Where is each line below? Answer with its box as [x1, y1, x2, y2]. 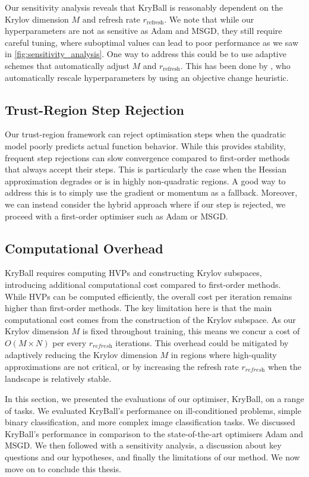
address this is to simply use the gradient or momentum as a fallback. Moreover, [5, 186, 298, 199]
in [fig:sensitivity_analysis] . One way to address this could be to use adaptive [5, 48, 286, 60]
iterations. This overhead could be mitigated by [115, 336, 289, 349]
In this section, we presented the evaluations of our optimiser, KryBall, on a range [5, 392, 304, 404]
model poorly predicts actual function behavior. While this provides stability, [5, 139, 286, 152]
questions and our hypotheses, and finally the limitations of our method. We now [5, 450, 300, 463]
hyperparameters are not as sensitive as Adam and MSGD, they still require [5, 24, 282, 37]
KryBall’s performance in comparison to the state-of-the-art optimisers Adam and [5, 427, 304, 440]
